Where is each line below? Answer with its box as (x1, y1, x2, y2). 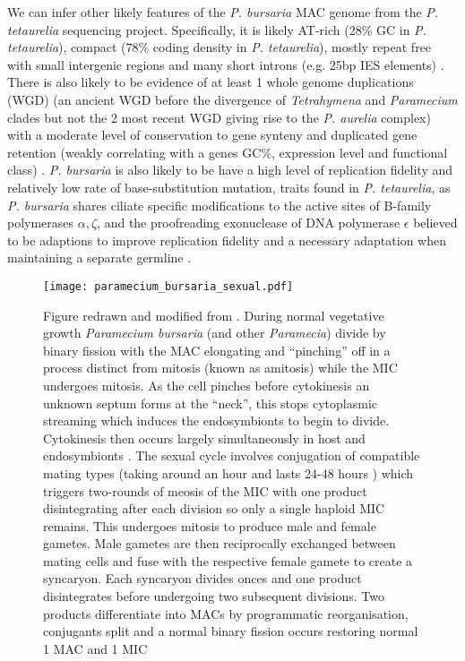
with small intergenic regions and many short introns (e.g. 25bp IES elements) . (7, 55, 444, 73)
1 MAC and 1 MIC (43, 639, 148, 657)
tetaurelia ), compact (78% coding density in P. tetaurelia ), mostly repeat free (7, 38, 432, 56)
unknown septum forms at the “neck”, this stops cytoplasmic (43, 393, 378, 412)
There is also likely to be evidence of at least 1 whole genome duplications (7, 73, 414, 91)
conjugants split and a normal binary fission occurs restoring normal (43, 622, 418, 640)
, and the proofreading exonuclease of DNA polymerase (97, 213, 400, 232)
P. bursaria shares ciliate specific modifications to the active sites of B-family (7, 195, 432, 214)
